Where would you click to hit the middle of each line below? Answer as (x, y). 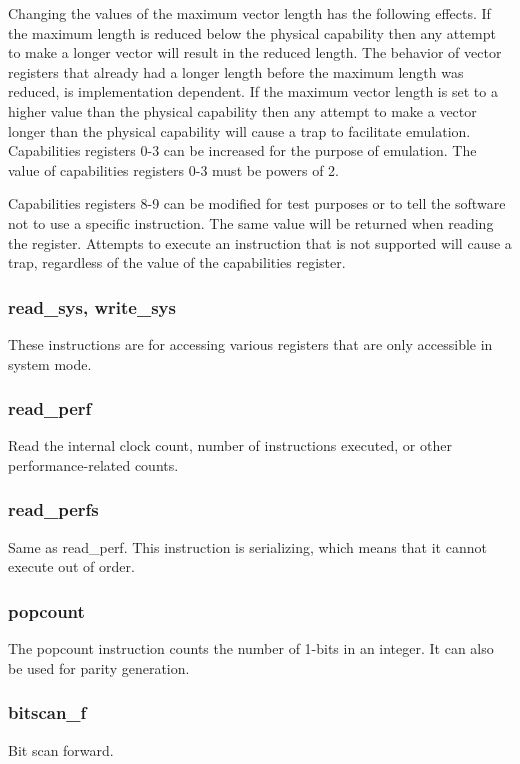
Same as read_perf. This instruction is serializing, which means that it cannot (247, 546)
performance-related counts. (93, 464)
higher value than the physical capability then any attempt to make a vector (242, 110)
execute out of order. (71, 566)
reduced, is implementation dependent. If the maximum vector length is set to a (253, 91)
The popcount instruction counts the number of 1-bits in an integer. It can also (251, 648)
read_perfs (53, 509)
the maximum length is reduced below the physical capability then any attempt (252, 32)
